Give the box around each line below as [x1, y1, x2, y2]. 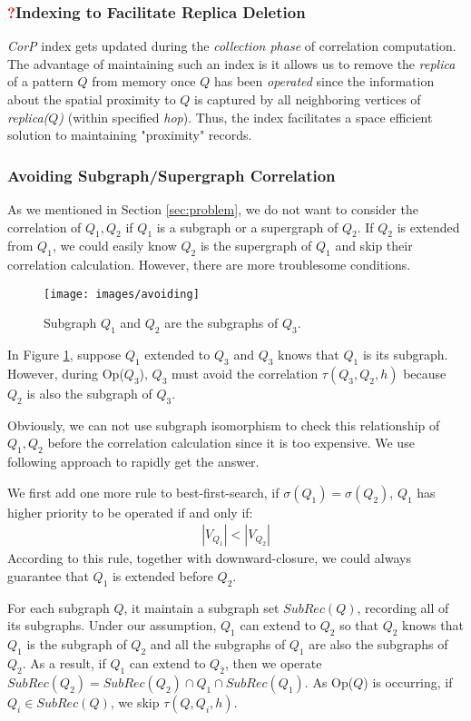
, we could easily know [52, 236, 177, 255]
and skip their [335, 236, 413, 255]
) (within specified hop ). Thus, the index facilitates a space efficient [58, 107, 433, 126]
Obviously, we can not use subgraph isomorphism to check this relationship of [7, 415, 440, 434]
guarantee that [7, 567, 89, 586]
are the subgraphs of [164, 313, 279, 332]
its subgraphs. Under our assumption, [7, 616, 217, 635]
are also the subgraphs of [309, 635, 448, 654]
